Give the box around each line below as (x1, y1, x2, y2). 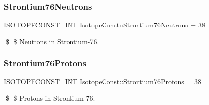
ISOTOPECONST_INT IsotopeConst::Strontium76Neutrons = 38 (4, 20, 205, 30)
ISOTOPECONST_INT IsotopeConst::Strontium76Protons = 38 (4, 76, 201, 86)
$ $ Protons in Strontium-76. (5, 93, 95, 103)
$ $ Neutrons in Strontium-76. (5, 36, 99, 46)
